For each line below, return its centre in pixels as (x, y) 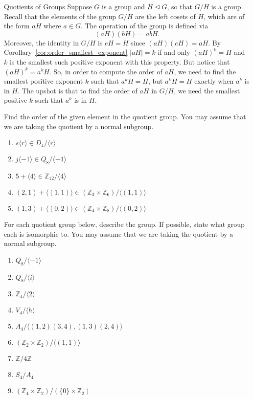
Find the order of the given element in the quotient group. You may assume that (125, 116)
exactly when (214, 81)
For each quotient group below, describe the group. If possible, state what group (124, 224)
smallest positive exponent (44, 81)
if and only (174, 52)
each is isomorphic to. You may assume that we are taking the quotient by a (119, 233)
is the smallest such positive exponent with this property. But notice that (120, 61)
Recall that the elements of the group (60, 16)
